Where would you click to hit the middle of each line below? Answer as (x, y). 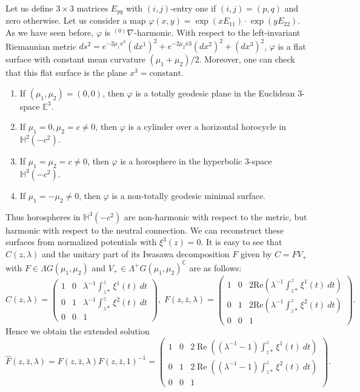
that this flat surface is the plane (66, 73)
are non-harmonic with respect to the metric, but (215, 216)
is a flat (292, 46)
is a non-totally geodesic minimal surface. (188, 195)
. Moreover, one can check (247, 59)
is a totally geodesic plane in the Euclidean (215, 93)
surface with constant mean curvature (75, 59)
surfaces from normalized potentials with (81, 242)
